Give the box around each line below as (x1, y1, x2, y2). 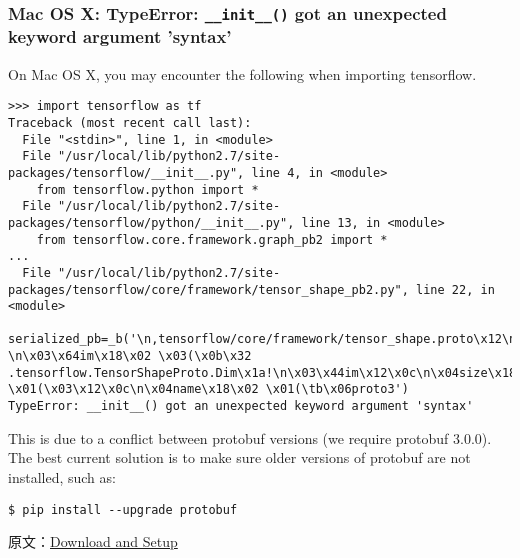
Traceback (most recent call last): (8, 115, 252, 130)
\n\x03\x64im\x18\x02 (8, 349, 152, 364)
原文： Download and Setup (8, 531, 178, 552)
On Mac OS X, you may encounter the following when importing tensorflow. (8, 63, 477, 84)
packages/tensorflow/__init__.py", (8, 165, 245, 180)
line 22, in (416, 282, 495, 297)
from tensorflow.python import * (36, 182, 259, 197)
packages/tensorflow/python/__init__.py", (8, 215, 295, 230)
